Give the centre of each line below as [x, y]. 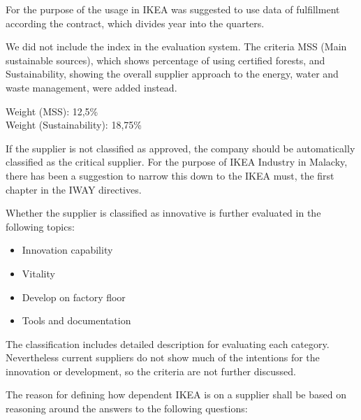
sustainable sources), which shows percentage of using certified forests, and [165, 60]
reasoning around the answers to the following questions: [127, 408]
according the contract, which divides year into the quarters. [135, 23]
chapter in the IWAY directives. [74, 189]
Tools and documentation [76, 320]
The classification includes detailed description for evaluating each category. [168, 343]
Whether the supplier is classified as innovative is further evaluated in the [163, 213]
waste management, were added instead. [91, 87]
